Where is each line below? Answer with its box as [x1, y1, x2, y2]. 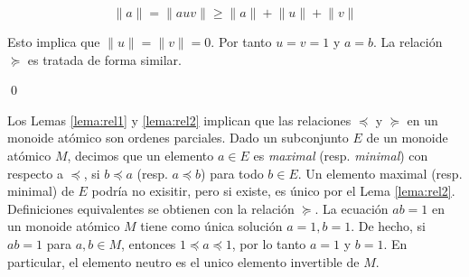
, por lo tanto [231, 234, 306, 253]
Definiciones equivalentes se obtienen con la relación [7, 199, 295, 217]
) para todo [201, 163, 264, 182]
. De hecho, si [351, 217, 426, 235]
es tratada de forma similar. [27, 50, 182, 69]
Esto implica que [7, 32, 100, 51]
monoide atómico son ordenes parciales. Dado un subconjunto [7, 128, 349, 147]
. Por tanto [211, 32, 272, 51]
